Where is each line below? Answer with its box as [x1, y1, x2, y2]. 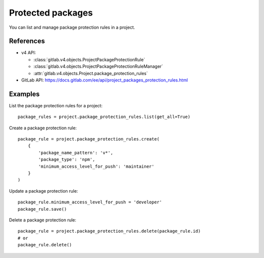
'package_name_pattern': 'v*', [38, 150, 113, 156]
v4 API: [21, 50, 36, 56]
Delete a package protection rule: [9, 217, 77, 223]
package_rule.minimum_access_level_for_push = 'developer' [18, 199, 162, 205]
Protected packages [9, 7, 93, 18]
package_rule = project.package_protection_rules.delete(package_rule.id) [18, 228, 201, 234]
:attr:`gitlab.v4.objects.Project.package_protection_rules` [33, 70, 148, 76]
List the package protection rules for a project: [9, 102, 103, 108]
